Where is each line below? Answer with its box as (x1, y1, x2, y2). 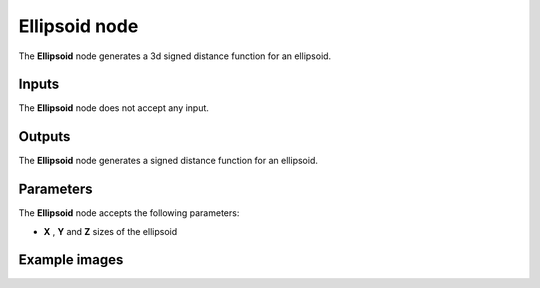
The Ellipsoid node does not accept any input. (18, 102, 210, 114)
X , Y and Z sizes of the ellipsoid (43, 225, 178, 237)
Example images (18, 251, 124, 269)
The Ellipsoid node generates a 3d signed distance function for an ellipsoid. (18, 50, 332, 62)
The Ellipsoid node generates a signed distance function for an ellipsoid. (18, 155, 319, 167)
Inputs (18, 76, 60, 93)
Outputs (18, 128, 71, 145)
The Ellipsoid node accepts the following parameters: (18, 207, 240, 219)
